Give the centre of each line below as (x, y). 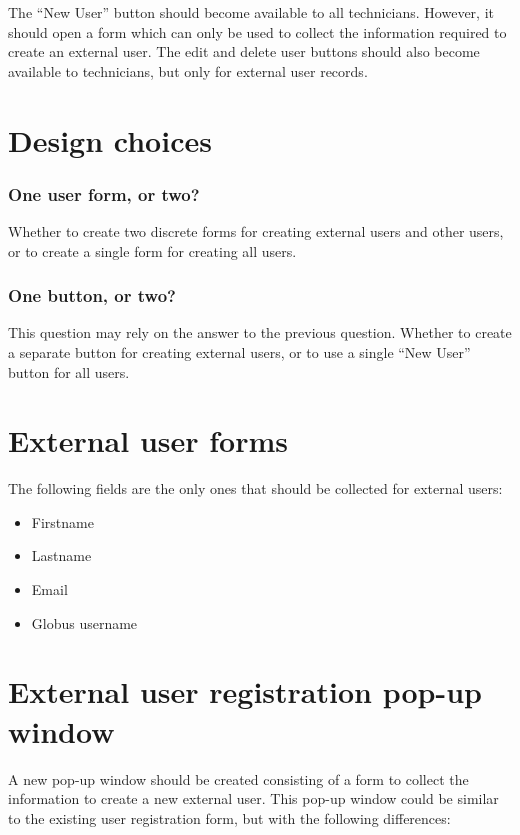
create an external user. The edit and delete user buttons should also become (244, 51)
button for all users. (69, 371)
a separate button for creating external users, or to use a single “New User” (239, 351)
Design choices (110, 139)
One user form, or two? (104, 193)
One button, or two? (92, 295)
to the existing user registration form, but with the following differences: (229, 817)
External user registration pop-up (245, 691)
